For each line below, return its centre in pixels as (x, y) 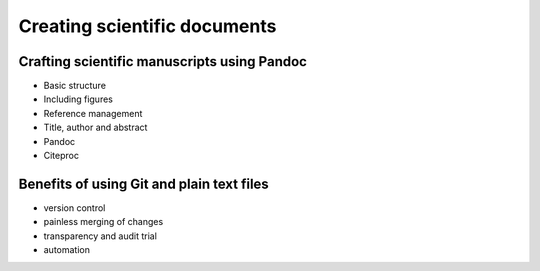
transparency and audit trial (100, 236)
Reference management (93, 113)
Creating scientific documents (147, 26)
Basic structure (75, 86)
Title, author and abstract (95, 127)
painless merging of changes (103, 222)
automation (66, 250)
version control (74, 207)
